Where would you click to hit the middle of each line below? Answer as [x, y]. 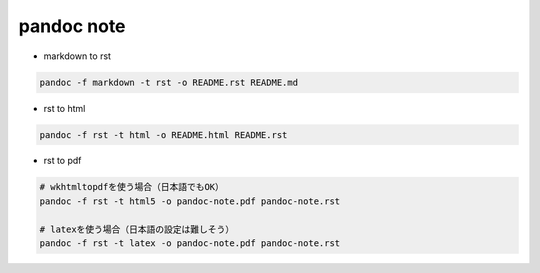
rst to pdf [62, 161]
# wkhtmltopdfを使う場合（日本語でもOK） [132, 187]
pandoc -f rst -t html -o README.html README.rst [163, 134]
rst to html [64, 108]
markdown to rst [77, 56]
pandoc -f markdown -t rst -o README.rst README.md [169, 82]
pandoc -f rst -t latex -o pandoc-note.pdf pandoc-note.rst [190, 243]
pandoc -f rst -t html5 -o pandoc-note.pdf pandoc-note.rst [190, 201]
